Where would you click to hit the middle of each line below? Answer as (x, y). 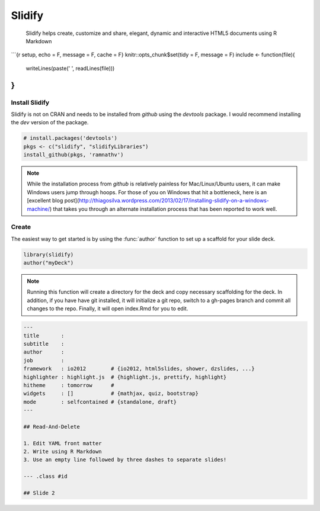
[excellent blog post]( (53, 201)
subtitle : (44, 344)
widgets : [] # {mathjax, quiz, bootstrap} (111, 393)
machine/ (39, 209)
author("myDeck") (49, 263)
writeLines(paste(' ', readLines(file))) (70, 68)
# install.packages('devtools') (71, 138)
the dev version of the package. (50, 123)
